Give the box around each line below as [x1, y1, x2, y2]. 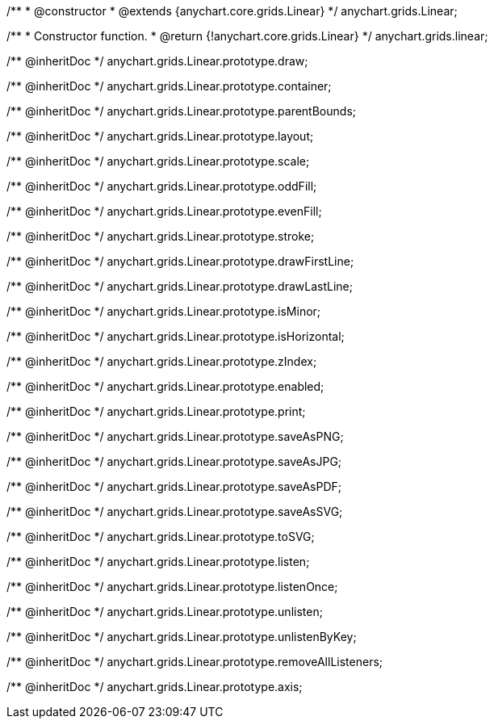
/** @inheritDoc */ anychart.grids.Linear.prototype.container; [6, 79, 332, 93]
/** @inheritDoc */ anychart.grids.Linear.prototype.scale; [6, 154, 310, 168]
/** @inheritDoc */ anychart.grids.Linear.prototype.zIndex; [6, 354, 317, 368]
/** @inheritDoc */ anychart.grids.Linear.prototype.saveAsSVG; [6, 505, 343, 518]
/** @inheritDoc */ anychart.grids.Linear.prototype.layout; [6, 129, 314, 143]
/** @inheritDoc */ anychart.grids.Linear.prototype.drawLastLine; [6, 279, 353, 293]
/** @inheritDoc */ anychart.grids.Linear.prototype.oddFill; [6, 179, 317, 193]
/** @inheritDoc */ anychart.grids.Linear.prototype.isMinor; [6, 304, 321, 318]
